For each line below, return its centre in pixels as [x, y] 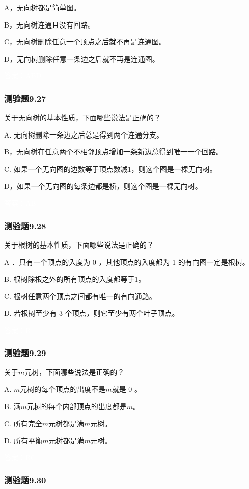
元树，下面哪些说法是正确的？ [75, 372]
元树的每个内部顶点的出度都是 [77, 406]
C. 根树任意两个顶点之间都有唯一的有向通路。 [80, 296]
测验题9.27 [25, 98]
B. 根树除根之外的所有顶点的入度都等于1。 [75, 279]
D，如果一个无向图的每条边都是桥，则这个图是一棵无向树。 [103, 186]
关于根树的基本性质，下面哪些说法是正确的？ [79, 244]
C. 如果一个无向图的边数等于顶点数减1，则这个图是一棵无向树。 [110, 168]
